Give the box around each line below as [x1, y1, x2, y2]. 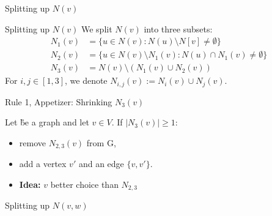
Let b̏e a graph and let [5, 116, 89, 128]
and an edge [78, 157, 124, 170]
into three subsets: [144, 22, 213, 35]
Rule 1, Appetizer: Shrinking [5, 95, 112, 108]
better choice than [50, 177, 119, 190]
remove [19, 136, 46, 149]
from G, [86, 136, 116, 149]
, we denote [64, 74, 108, 87]
